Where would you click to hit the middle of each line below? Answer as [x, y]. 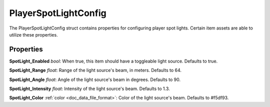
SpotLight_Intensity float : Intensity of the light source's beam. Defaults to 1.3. [89, 89]
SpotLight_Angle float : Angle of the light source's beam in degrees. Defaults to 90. [95, 79]
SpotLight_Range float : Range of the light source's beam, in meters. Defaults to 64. [95, 70]
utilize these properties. [33, 34]
